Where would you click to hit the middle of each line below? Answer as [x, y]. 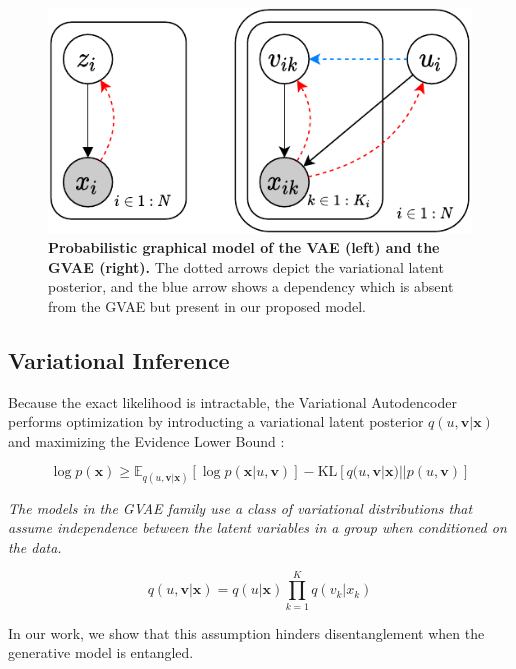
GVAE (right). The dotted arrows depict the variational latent [246, 266]
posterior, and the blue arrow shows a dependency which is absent [251, 286]
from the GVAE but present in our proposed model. [207, 305]
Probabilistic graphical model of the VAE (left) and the [244, 247]
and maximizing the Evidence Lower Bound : [146, 440]
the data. [35, 546]
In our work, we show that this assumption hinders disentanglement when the [246, 632]
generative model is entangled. [101, 652]
